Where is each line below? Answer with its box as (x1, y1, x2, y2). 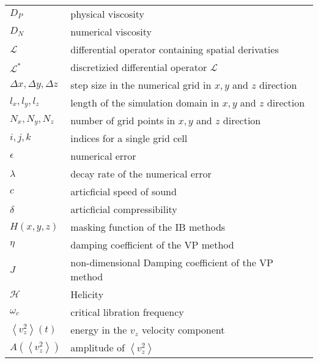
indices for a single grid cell (70, 131, 188, 145)
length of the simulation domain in (70, 95, 220, 110)
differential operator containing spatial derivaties (70, 42, 279, 56)
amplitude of (70, 340, 125, 354)
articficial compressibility (70, 202, 177, 216)
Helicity (70, 287, 104, 301)
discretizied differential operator (70, 60, 207, 74)
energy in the (70, 323, 127, 337)
